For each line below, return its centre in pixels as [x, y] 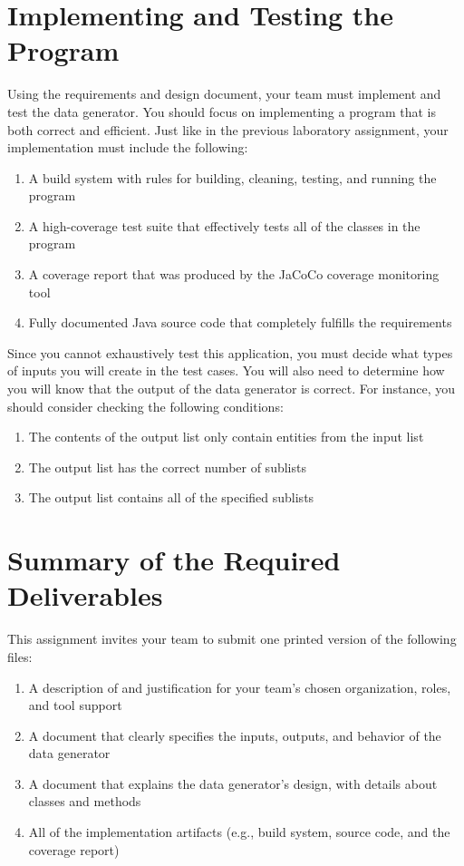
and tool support [75, 705]
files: [20, 656]
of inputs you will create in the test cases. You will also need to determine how [226, 370]
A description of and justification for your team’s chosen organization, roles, [240, 687]
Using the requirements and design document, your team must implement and [224, 94]
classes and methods [85, 801]
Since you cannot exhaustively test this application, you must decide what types [230, 352]
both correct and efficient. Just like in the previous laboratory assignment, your [228, 129]
